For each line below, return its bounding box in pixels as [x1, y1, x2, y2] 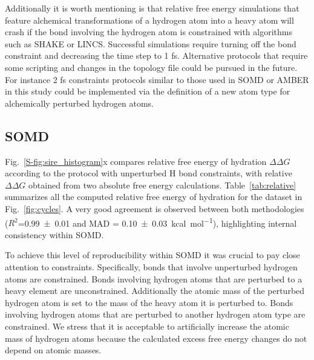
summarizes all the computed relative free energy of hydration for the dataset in [5, 190, 303, 203]
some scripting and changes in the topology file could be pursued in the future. [5, 61, 298, 73]
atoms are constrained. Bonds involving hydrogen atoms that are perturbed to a [5, 272, 303, 285]
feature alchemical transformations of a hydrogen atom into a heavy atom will [5, 13, 294, 26]
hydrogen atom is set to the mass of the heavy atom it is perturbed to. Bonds [5, 296, 293, 308]
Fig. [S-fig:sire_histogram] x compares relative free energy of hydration [5, 155, 267, 167]
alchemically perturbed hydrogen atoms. [5, 96, 154, 109]
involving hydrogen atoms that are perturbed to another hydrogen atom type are [5, 308, 306, 321]
